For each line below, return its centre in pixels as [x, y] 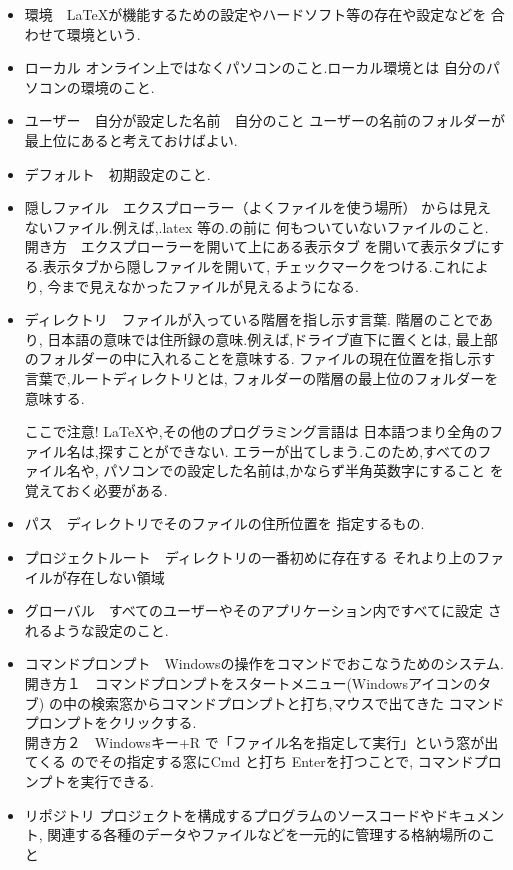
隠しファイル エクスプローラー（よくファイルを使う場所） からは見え [258, 207]
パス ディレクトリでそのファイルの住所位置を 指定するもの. [224, 523]
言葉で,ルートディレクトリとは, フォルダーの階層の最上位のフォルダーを [261, 377]
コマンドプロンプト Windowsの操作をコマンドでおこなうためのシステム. [264, 663]
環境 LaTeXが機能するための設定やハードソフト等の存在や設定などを [255, 14]
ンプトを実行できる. [89, 781]
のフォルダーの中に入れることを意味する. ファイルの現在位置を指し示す [260, 358]
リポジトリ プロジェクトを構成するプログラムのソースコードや [229, 814]
